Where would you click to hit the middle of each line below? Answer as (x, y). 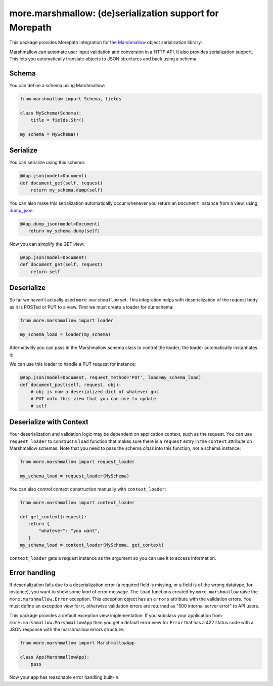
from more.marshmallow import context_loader (77, 502)
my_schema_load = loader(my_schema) (65, 335)
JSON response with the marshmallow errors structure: (67, 630)
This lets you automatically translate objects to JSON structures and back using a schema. (104, 59)
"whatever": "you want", (70, 531)
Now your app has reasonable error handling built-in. (64, 677)
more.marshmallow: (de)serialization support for (114, 13)
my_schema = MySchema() (50, 134)
